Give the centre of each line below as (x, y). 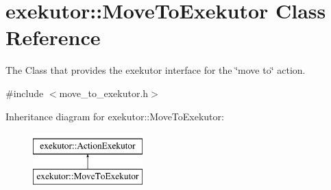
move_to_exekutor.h (104, 93)
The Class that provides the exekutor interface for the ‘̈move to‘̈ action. (156, 70)
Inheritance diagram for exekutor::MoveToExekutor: (115, 116)
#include (25, 93)
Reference (53, 37)
